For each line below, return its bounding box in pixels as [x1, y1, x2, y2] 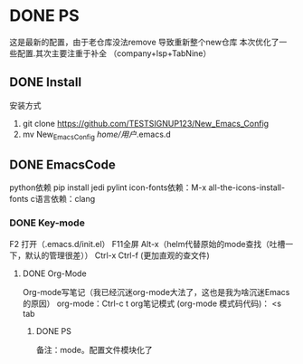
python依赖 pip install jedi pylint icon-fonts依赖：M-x [9, 182, 207, 193]
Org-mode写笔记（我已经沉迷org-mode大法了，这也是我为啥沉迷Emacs [22, 286, 290, 297]
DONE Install [9, 74, 82, 91]
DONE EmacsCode [9, 157, 116, 172]
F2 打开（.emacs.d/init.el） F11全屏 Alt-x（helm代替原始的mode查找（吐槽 [9, 238, 286, 249]
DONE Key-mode [9, 216, 86, 229]
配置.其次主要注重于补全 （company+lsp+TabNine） [16, 47, 212, 59]
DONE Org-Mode [22, 268, 88, 279]
